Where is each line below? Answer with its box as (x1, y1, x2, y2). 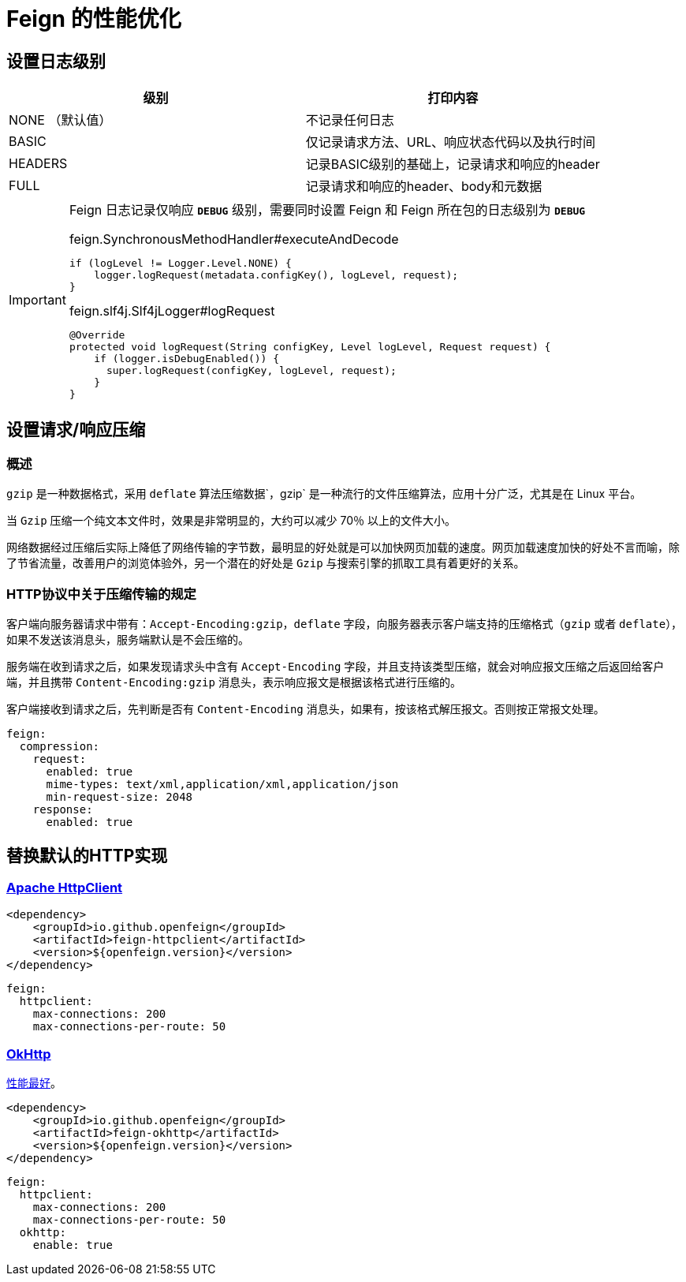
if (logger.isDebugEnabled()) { (94, 353, 280, 365)
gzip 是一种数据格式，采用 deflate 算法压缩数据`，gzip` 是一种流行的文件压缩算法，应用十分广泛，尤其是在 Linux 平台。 (6, 487, 642, 501)
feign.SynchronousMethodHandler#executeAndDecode (69, 231, 399, 248)
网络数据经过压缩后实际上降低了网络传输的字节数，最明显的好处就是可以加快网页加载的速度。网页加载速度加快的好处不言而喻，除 (6, 540, 680, 555)
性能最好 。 (6, 1076, 62, 1090)
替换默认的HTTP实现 (6, 845, 168, 865)
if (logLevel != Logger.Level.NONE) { (69, 257, 292, 270)
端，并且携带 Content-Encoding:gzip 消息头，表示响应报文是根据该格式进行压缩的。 (6, 675, 461, 690)
